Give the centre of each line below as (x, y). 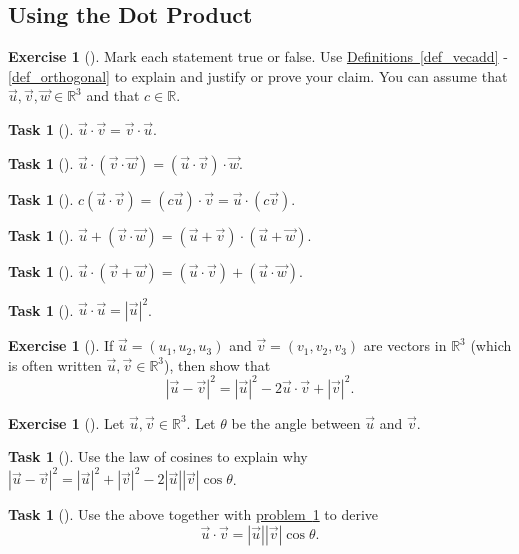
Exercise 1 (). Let (66, 422)
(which (491, 345)
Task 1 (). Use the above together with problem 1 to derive (193, 514)
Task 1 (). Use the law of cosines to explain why (158, 456)
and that (113, 95)
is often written (55, 364)
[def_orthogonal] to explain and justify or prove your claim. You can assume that (258, 75)
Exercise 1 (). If (61, 345)
